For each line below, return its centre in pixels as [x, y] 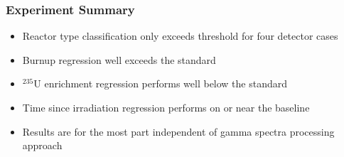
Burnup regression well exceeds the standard [119, 59]
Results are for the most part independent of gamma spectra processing [178, 131]
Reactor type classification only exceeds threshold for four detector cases [180, 36]
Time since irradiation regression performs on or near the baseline [166, 107]
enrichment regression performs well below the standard [166, 83]
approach [42, 145]
